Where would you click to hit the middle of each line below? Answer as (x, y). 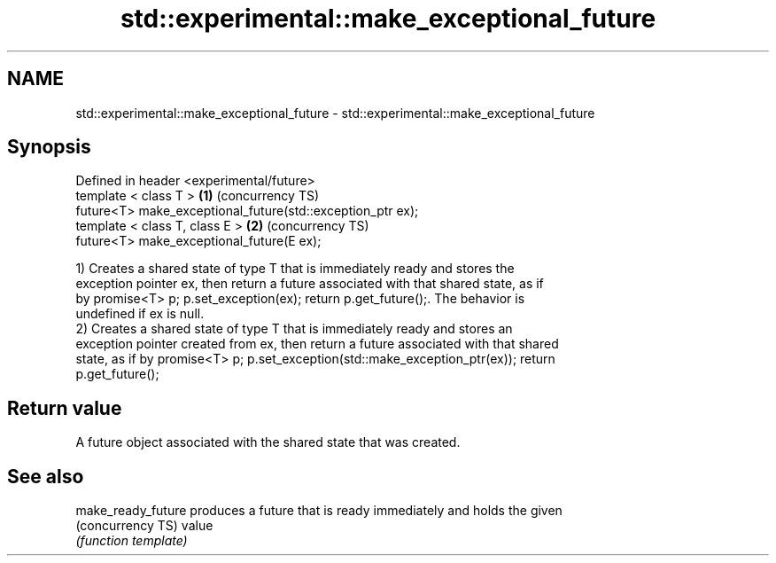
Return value (65, 408)
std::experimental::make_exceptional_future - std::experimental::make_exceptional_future (335, 113)
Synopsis (49, 147)
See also (46, 476)
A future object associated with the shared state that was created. (268, 442)
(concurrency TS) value (144, 526)
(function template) (132, 541)
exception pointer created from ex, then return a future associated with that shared (317, 344)
